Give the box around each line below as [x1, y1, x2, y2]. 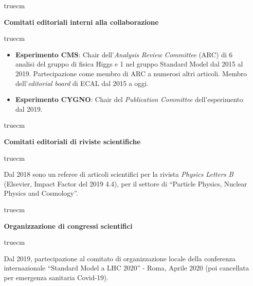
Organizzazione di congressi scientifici [4, 220, 133, 231]
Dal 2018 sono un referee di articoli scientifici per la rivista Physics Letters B [4, 169, 234, 179]
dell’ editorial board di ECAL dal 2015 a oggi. [15, 78, 149, 88]
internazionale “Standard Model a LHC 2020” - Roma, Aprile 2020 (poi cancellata [4, 263, 249, 273]
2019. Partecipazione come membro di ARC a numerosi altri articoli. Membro [15, 68, 247, 78]
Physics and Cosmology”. [4, 188, 78, 198]
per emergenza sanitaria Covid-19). [4, 272, 108, 282]
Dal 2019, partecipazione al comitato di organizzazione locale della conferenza [4, 253, 235, 263]
